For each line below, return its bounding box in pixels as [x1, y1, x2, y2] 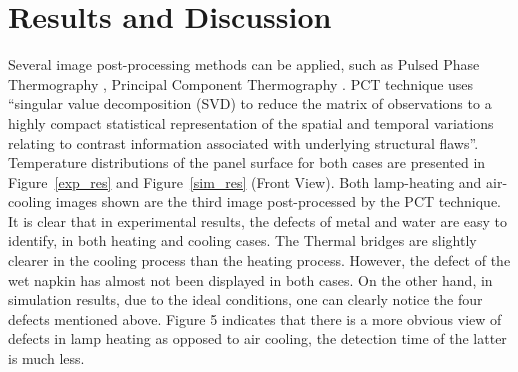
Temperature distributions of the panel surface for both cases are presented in [8, 152, 486, 173]
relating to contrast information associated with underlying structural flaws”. [8, 132, 479, 153]
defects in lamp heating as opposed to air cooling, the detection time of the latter [8, 328, 507, 349]
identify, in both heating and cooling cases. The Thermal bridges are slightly [8, 230, 477, 251]
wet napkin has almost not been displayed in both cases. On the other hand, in [8, 269, 493, 290]
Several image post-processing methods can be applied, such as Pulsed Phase [8, 54, 480, 75]
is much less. [8, 348, 85, 369]
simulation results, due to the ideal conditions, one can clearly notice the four [8, 289, 483, 310]
